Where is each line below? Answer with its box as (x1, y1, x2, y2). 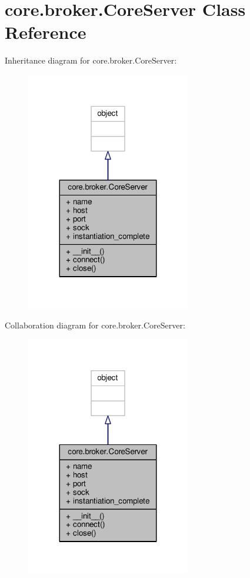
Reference (5, 20, 86, 44)
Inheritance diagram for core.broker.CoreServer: (5, 54, 177, 67)
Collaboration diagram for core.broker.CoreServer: (5, 318, 185, 331)
